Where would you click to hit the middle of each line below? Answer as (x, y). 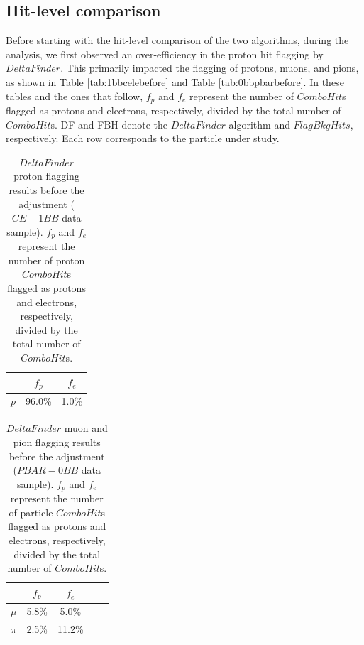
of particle (31, 512)
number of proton (46, 260)
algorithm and (259, 124)
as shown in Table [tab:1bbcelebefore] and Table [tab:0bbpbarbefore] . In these (175, 81)
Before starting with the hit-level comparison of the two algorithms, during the (177, 40)
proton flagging (46, 176)
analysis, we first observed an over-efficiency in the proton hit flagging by (165, 54)
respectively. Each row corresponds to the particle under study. (143, 138)
